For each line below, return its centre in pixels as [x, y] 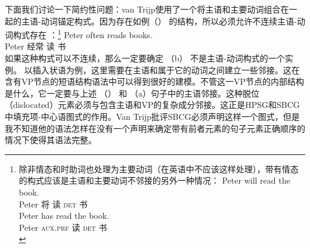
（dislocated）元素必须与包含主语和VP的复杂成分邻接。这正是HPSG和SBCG [152, 105]
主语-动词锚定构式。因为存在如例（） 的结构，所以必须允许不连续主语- [159, 21]
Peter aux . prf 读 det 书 [63, 227]
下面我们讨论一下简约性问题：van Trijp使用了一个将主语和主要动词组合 [143, 9]
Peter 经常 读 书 [35, 46]
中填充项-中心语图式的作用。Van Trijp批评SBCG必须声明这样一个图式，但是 [152, 116]
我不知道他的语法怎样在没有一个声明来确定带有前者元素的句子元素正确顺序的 [155, 128]
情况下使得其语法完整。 [51, 140]
